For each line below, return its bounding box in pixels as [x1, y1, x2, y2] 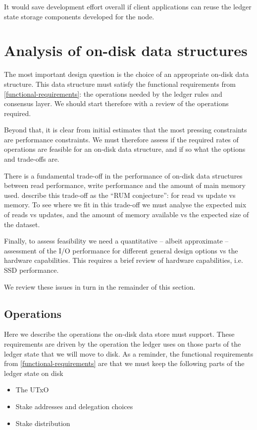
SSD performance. [4, 265, 59, 275]
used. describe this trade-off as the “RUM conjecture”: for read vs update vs [4, 189, 236, 200]
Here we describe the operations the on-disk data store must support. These [4, 329, 235, 339]
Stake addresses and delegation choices [15, 401, 133, 411]
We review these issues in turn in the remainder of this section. [4, 281, 196, 292]
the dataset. [4, 219, 40, 229]
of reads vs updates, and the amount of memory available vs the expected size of [4, 209, 249, 220]
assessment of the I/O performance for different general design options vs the [4, 245, 238, 255]
